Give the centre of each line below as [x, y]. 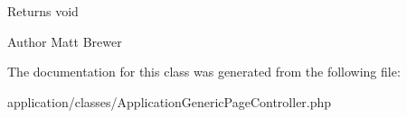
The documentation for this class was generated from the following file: [204, 72]
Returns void [43, 11]
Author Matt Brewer [65, 41]
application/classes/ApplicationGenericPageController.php [170, 101]
